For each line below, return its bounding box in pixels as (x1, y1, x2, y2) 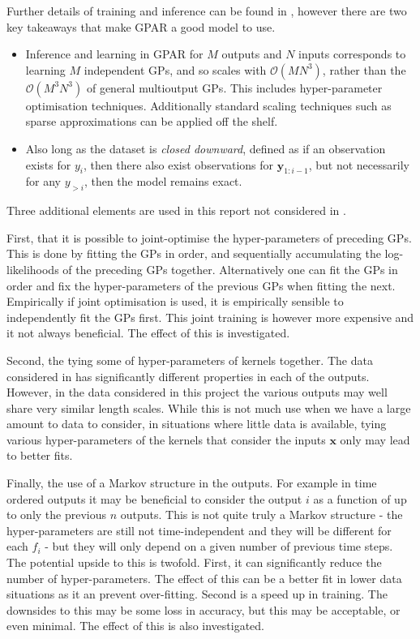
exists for (25, 156, 71, 173)
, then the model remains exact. (84, 173, 242, 190)
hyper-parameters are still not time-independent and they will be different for (6, 521, 392, 538)
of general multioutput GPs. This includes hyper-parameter (86, 79, 383, 96)
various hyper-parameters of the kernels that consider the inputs (6, 431, 326, 448)
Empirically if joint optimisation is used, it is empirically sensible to (6, 293, 344, 310)
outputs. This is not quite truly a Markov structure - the (120, 506, 403, 523)
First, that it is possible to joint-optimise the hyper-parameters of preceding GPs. (6, 229, 412, 246)
